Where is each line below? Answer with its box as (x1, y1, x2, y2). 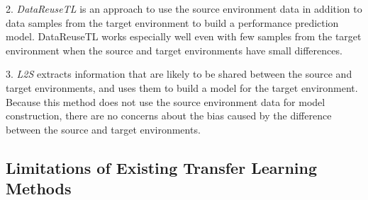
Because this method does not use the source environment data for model (6, 94, 325, 109)
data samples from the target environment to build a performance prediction (6, 15, 339, 30)
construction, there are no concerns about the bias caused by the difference (6, 108, 332, 123)
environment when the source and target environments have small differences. (6, 42, 342, 57)
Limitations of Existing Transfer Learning (6, 156, 318, 178)
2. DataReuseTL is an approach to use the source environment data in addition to (6, 1, 362, 16)
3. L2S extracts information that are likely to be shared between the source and (6, 66, 352, 81)
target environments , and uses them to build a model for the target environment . (6, 80, 358, 95)
